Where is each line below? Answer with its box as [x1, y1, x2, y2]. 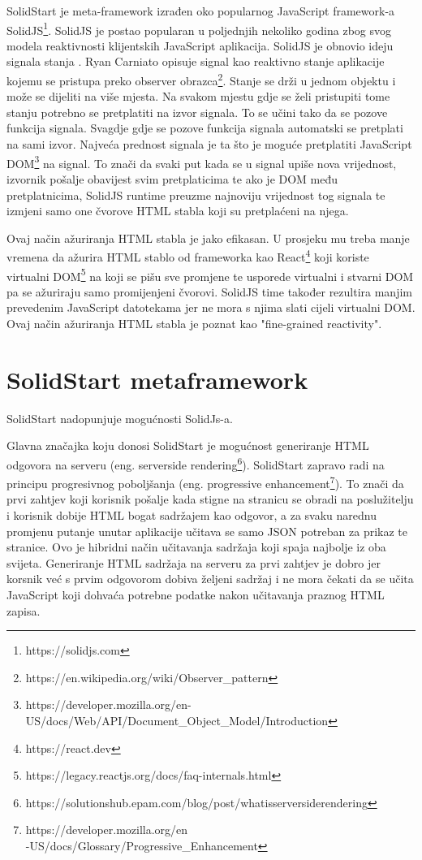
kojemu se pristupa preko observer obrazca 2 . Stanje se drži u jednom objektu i [6, 70, 396, 89]
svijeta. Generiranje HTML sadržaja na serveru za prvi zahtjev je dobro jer [6, 554, 381, 571]
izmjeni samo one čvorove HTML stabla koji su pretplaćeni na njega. [6, 202, 349, 219]
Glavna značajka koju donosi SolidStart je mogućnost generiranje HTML [6, 437, 369, 454]
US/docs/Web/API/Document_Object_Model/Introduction [25, 711, 329, 728]
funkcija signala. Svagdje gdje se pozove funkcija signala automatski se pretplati [6, 119, 403, 136]
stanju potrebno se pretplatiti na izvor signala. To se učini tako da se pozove [6, 103, 388, 120]
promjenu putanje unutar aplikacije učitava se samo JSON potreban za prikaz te [6, 522, 408, 539]
